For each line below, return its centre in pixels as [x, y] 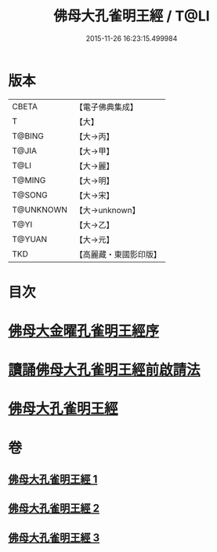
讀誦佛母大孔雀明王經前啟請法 [105, 370]
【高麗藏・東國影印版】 [118, 254]
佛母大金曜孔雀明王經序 [84, 331]
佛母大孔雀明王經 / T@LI [132, 16]
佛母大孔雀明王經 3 [54, 537]
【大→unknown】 [107, 210]
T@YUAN [30, 239]
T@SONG [30, 195]
